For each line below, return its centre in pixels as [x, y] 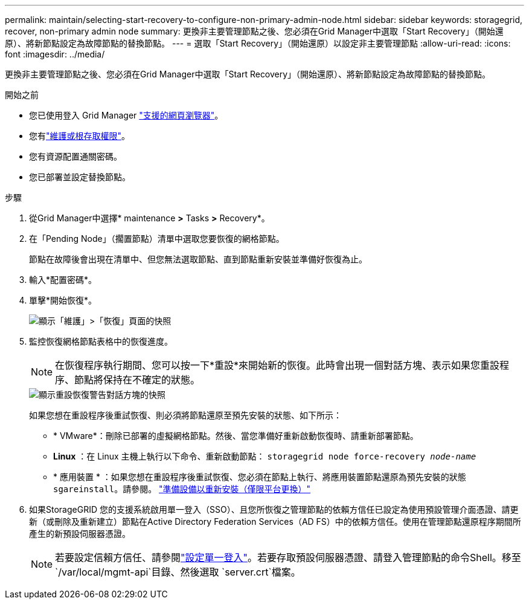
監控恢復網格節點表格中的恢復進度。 [101, 341]
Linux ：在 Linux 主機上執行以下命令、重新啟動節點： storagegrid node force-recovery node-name [265, 456]
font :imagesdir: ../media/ [55, 54]
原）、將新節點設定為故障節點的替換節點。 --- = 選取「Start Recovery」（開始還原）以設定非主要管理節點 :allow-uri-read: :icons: [258, 43]
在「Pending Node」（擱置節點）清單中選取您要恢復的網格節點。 [157, 239]
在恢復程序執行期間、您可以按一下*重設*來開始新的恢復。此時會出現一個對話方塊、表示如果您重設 [277, 365]
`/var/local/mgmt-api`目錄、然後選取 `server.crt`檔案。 [178, 572]
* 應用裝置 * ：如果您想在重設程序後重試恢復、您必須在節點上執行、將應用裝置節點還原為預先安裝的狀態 [260, 477]
